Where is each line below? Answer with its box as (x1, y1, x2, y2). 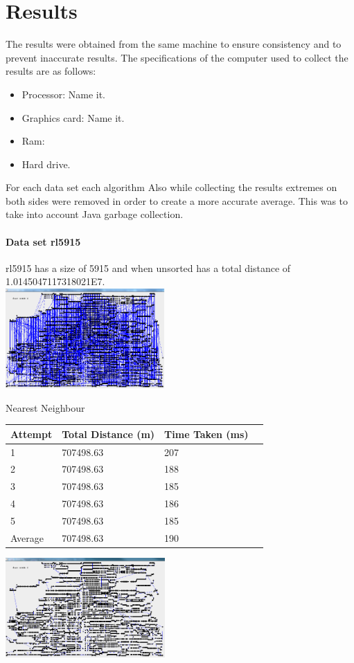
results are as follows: (6, 64, 96, 78)
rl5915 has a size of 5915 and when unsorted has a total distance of (6, 260, 291, 275)
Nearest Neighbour (6, 400, 85, 415)
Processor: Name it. (21, 87, 105, 101)
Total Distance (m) (62, 426, 155, 441)
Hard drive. (21, 156, 71, 171)
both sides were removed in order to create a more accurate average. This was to (6, 193, 348, 208)
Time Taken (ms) (164, 426, 249, 441)
